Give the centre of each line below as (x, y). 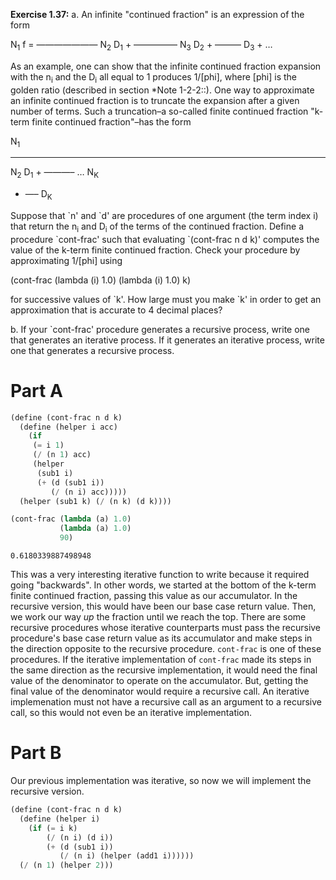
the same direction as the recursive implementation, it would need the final (164, 670)
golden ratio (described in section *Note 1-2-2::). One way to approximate (162, 90)
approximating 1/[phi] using (66, 260)
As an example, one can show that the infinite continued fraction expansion (166, 66)
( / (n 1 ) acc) (62, 455)
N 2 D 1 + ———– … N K (54, 173)
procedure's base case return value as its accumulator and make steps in (161, 638)
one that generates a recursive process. (92, 350)
